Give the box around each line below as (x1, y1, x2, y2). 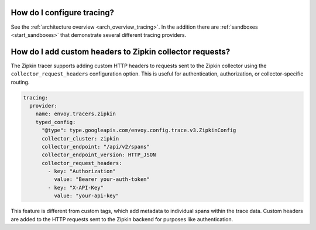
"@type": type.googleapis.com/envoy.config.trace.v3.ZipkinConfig (42, 127, 236, 134)
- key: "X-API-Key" (47, 184, 104, 191)
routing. (11, 78, 30, 85)
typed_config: (35, 119, 76, 125)
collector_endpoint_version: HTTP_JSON (42, 152, 156, 158)
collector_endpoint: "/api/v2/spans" (42, 143, 150, 150)
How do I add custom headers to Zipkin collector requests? (11, 47, 231, 57)
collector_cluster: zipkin (42, 135, 119, 142)
